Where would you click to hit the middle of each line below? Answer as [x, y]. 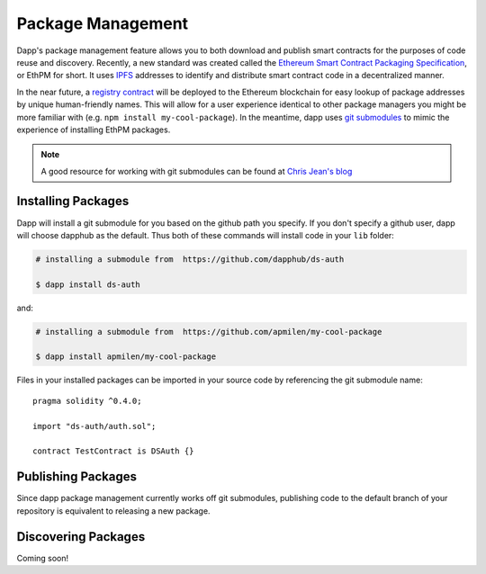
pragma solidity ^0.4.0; [87, 401]
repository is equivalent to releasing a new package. [113, 511]
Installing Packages [73, 201]
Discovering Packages [81, 537]
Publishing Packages [76, 477]
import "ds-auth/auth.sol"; [94, 426]
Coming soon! [43, 558]
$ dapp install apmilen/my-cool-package [126, 357]
